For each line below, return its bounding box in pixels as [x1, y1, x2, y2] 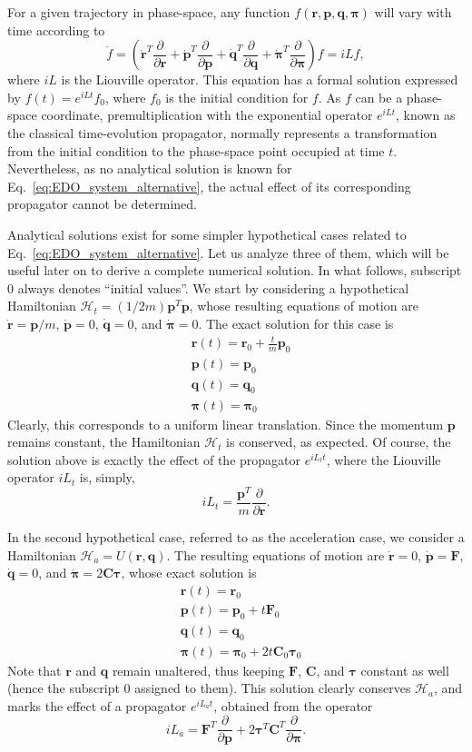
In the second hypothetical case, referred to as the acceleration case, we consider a [7, 528, 465, 547]
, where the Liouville [326, 450, 441, 469]
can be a [355, 87, 403, 106]
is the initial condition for [165, 87, 309, 106]
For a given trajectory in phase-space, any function [7, 3, 290, 21]
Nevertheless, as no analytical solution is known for [7, 159, 292, 178]
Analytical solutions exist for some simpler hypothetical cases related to [7, 224, 407, 243]
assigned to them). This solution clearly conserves [134, 678, 411, 698]
